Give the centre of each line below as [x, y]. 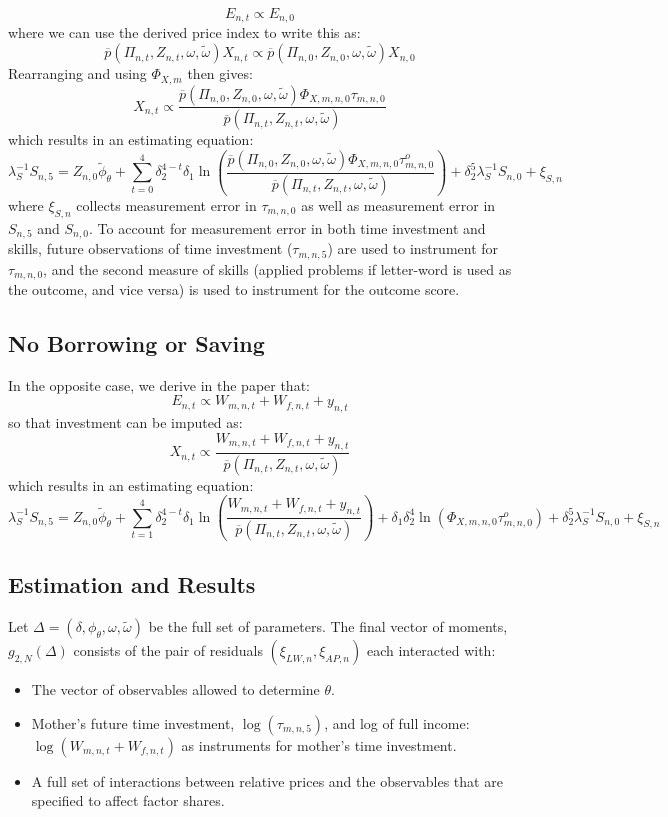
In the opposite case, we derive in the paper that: [159, 384]
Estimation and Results [132, 584]
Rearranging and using [77, 73]
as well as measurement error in [398, 204]
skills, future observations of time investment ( [150, 248]
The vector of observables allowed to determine [175, 689]
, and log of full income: [397, 722]
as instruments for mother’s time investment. [319, 744]
